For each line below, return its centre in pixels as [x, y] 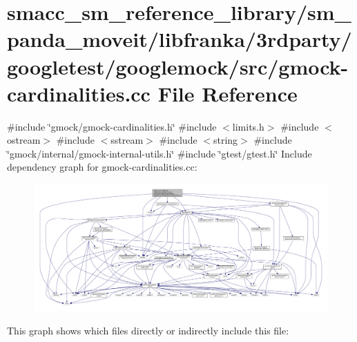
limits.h [248, 126]
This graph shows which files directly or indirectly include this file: [148, 330]
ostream [24, 140]
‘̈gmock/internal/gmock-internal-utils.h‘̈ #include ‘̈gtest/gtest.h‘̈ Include [160, 153]
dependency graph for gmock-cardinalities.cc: [102, 167]
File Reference [228, 93]
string [225, 140]
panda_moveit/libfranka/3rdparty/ [180, 39]
